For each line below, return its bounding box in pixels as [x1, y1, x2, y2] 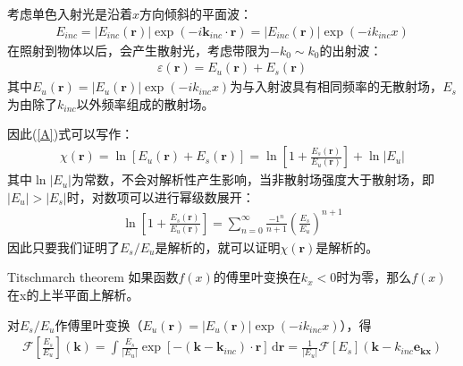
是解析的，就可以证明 [155, 237, 281, 256]
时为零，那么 [336, 268, 412, 286]
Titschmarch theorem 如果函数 [7, 268, 179, 286]
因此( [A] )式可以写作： [7, 124, 134, 143]
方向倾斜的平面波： [139, 4, 253, 22]
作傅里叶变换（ [55, 315, 143, 334]
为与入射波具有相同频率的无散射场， [230, 77, 443, 96]
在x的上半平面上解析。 [7, 285, 139, 303]
